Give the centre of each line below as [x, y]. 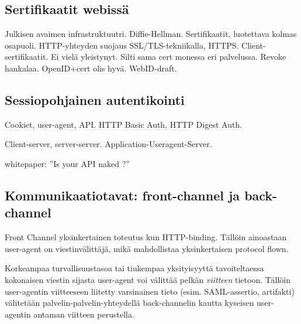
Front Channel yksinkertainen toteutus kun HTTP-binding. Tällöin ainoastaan [146, 237]
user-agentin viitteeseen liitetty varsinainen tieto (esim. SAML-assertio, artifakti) [150, 291]
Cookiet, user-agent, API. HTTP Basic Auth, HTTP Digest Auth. [124, 124]
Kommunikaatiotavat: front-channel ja [122, 195]
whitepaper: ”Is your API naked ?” [67, 163]
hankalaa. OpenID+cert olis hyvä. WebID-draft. [91, 68]
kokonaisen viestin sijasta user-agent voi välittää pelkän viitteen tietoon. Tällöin [148, 279]
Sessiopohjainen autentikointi [95, 99]
